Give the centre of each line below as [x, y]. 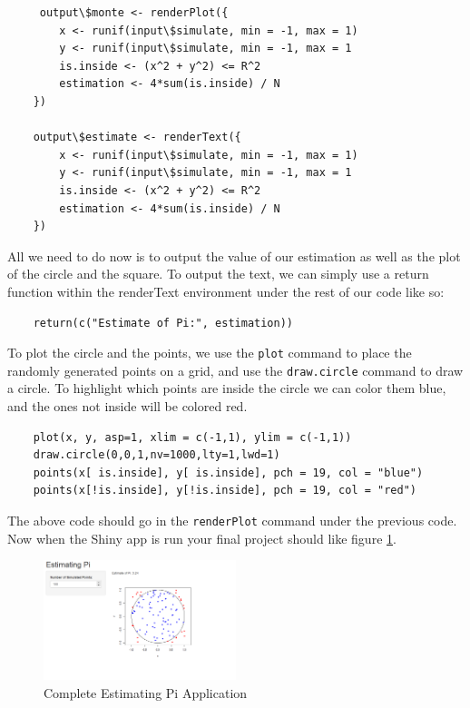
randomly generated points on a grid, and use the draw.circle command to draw [235, 370]
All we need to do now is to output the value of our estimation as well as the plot [234, 256]
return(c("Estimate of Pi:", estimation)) [163, 323]
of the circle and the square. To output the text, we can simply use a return [218, 274]
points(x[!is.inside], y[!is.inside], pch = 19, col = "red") [225, 491]
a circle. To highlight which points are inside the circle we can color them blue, [227, 388]
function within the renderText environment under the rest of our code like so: [226, 291]
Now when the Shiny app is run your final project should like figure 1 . [202, 538]
